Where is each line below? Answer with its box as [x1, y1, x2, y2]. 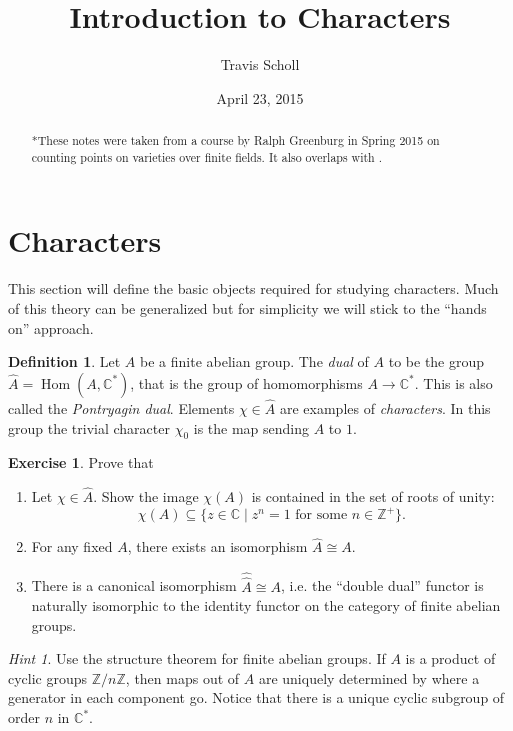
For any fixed [31, 536, 113, 557]
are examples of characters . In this [279, 397, 491, 418]
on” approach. [8, 317, 94, 338]
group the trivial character [8, 417, 170, 438]
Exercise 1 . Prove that [8, 452, 154, 473]
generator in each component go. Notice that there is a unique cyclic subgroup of [8, 687, 505, 708]
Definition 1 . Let [8, 351, 121, 372]
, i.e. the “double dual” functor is [280, 575, 484, 596]
